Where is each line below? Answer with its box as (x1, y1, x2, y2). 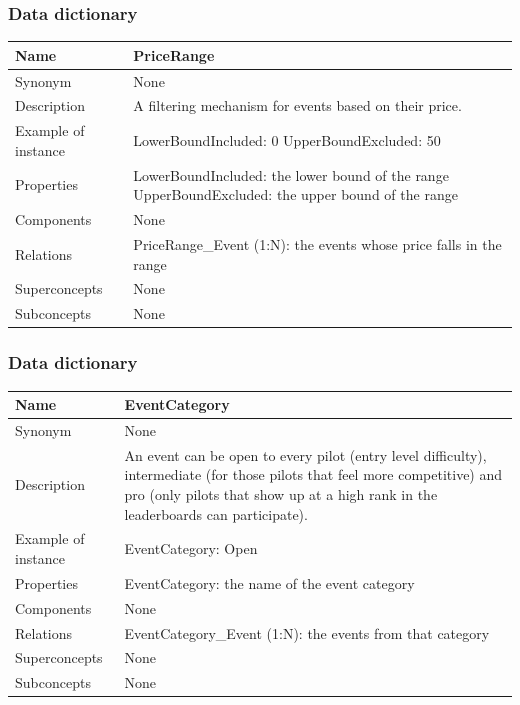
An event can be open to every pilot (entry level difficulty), (124, 444, 487, 465)
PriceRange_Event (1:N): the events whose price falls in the (133, 233, 502, 254)
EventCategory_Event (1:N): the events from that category (124, 622, 490, 643)
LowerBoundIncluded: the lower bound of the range (133, 164, 449, 185)
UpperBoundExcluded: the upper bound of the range (133, 184, 458, 205)
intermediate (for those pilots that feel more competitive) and (124, 464, 503, 485)
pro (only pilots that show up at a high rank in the (124, 483, 438, 504)
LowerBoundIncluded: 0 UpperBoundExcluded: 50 (133, 130, 441, 151)
